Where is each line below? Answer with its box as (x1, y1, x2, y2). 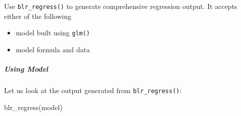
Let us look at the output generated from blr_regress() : (4, 85, 182, 96)
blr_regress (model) (4, 102, 63, 112)
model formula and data (16, 44, 90, 54)
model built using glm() (16, 27, 90, 38)
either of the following (4, 10, 72, 21)
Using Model (4, 64, 49, 74)
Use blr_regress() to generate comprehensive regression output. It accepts (4, 1, 237, 11)
